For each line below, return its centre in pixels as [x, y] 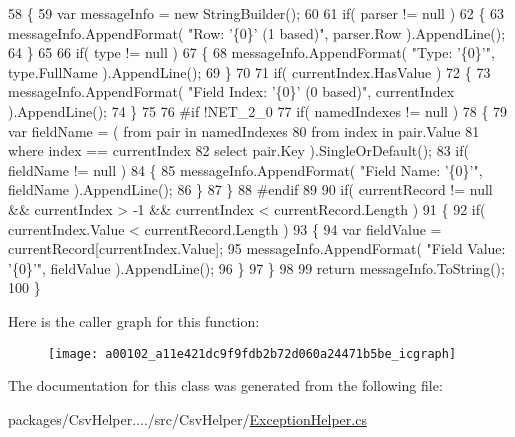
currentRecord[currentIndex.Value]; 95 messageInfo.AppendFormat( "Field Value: [257, 248]
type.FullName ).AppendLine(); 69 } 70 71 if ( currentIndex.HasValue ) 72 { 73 [249, 71]
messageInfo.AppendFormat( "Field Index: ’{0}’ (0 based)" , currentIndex [231, 91]
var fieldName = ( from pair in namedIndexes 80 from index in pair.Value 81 [244, 130]
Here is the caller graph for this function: [134, 320]
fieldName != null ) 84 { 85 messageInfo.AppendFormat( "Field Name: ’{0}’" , [245, 169]
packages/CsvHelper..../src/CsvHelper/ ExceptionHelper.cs [187, 418]
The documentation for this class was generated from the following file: [225, 385]
